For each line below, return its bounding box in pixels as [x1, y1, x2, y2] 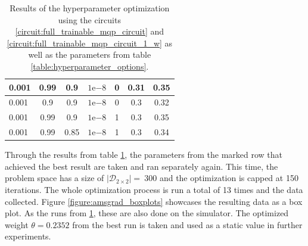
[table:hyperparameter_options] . [30, 60, 149, 72]
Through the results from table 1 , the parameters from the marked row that [5, 148, 283, 161]
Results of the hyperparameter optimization [10, 2, 170, 14]
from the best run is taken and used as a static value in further [72, 218, 303, 231]
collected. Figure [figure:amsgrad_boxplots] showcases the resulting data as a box [5, 195, 303, 207]
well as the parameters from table [28, 48, 151, 61]
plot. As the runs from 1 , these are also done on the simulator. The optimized [5, 207, 289, 219]
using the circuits [58, 13, 121, 26]
